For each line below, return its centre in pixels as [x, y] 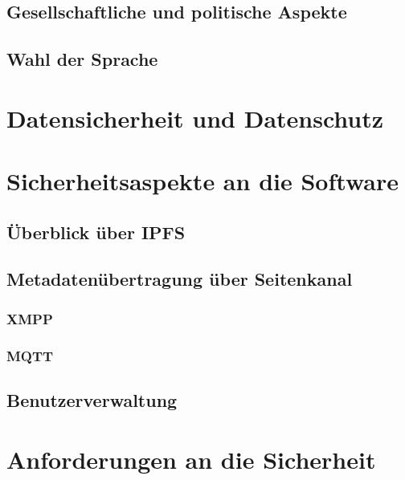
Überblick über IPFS [96, 232]
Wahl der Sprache [82, 59]
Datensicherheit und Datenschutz [195, 118]
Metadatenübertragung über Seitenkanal [180, 279]
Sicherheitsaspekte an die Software [202, 181]
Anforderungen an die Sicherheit [191, 459]
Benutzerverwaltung [92, 399]
